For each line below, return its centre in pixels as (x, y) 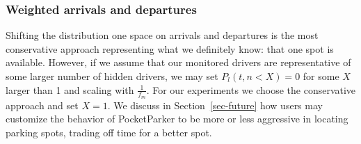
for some (321, 76)
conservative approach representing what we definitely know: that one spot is (170, 48)
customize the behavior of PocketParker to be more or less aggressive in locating (177, 119)
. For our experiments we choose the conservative (251, 89)
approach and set (42, 105)
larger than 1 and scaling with (70, 89)
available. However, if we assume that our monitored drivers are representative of (178, 62)
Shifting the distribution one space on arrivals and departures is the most (162, 35)
